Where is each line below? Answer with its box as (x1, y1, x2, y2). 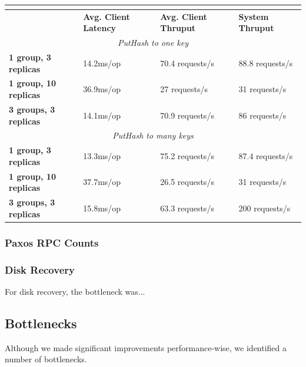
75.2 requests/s (160, 149, 214, 161)
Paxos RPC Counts (5, 235, 99, 250)
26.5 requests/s (160, 176, 214, 188)
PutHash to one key (117, 36, 189, 49)
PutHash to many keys (112, 129, 194, 142)
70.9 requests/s (160, 109, 214, 121)
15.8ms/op (83, 201, 121, 214)
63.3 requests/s (160, 201, 214, 214)
